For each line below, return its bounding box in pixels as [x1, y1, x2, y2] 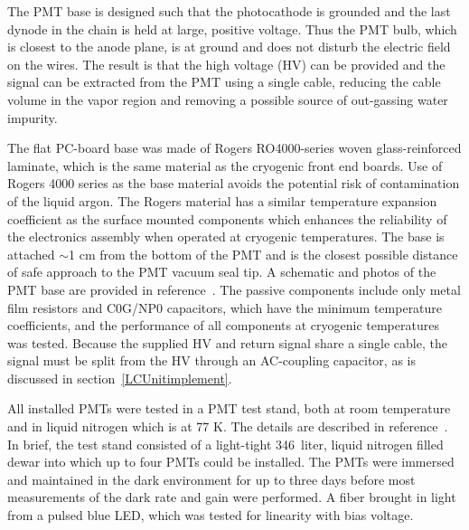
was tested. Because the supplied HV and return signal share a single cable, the [7, 333, 447, 352]
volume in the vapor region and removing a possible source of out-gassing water [7, 90, 448, 109]
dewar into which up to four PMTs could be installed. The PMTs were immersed [7, 452, 455, 471]
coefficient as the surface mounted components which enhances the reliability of [7, 209, 447, 228]
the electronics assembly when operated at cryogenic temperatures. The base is [7, 227, 445, 246]
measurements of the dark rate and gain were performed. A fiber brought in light [7, 487, 456, 506]
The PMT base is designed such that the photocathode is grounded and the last [7, 2, 451, 20]
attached [7, 244, 55, 263]
